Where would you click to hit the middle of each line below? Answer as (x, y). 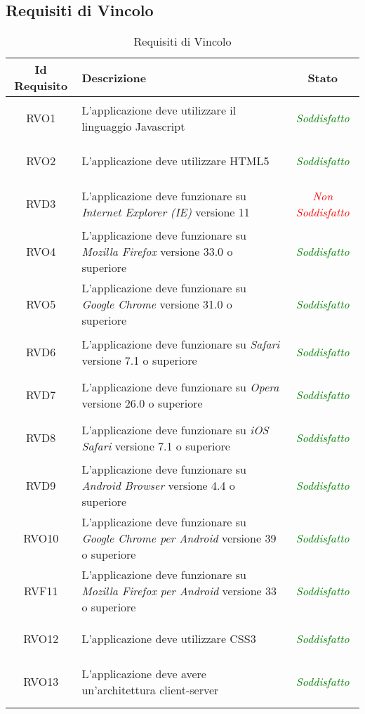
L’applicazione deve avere (144, 673)
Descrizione (114, 77)
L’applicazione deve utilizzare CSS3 (169, 639)
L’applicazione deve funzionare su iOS (175, 429)
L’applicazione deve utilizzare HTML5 (175, 161)
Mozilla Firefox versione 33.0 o (157, 252)
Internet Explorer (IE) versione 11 (166, 212)
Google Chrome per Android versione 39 (179, 538)
